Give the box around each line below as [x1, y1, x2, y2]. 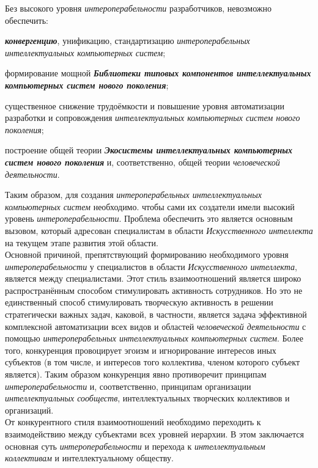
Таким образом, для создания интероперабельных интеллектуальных [5, 188, 262, 201]
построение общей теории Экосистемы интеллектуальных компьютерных [5, 144, 293, 156]
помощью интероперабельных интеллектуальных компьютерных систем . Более [5, 332, 303, 345]
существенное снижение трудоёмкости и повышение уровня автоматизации [5, 99, 284, 112]
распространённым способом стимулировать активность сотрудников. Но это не [5, 283, 303, 296]
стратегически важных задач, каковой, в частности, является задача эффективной [5, 308, 307, 321]
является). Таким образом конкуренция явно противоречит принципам [5, 368, 267, 381]
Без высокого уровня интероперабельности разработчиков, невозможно [5, 2, 272, 14]
